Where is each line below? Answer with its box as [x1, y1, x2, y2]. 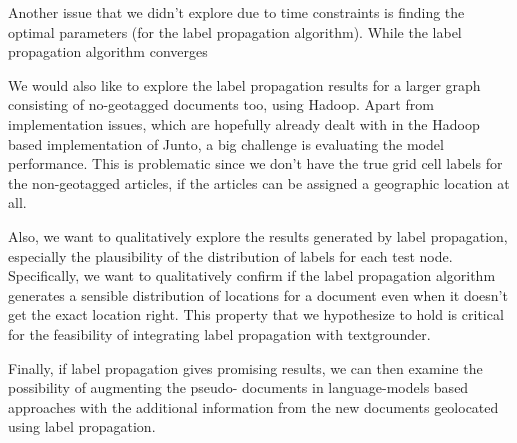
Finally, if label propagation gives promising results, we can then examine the [8, 357, 483, 378]
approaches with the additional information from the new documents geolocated [8, 396, 499, 417]
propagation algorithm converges [8, 41, 208, 62]
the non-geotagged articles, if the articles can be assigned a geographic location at [8, 172, 510, 193]
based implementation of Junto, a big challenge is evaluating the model [8, 133, 444, 154]
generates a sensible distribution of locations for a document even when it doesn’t [8, 284, 508, 305]
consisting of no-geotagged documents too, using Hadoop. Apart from [8, 94, 434, 115]
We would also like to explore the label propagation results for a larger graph [8, 74, 481, 95]
